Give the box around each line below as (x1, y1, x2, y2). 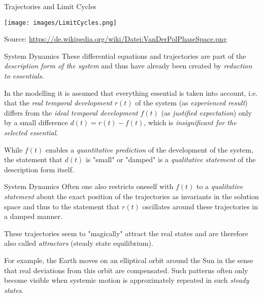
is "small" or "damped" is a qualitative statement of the (85, 154, 256, 165)
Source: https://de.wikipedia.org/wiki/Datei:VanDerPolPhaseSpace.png (4, 33, 227, 44)
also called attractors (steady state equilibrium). (4, 238, 153, 248)
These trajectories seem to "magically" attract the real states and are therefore (4, 228, 248, 238)
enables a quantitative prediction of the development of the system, (45, 144, 253, 155)
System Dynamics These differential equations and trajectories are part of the (4, 50, 246, 61)
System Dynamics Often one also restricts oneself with (4, 181, 174, 192)
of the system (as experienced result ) (135, 97, 248, 108)
